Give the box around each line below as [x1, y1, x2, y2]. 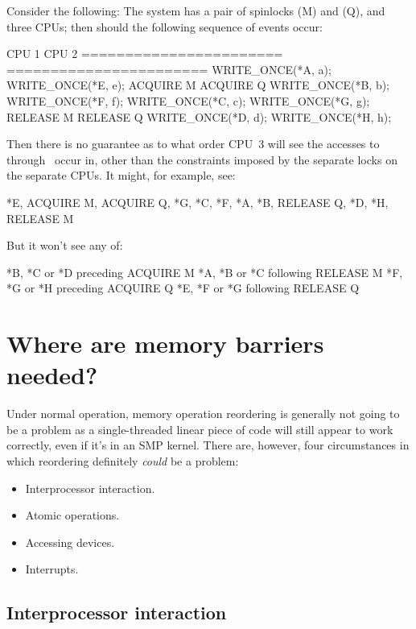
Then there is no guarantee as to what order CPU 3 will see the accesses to [6, 135, 380, 152]
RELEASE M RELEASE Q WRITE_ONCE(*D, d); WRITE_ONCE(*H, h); [6, 108, 392, 125]
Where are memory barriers [6, 327, 324, 360]
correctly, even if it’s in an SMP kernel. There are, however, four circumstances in [6, 437, 410, 453]
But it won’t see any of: [6, 237, 123, 254]
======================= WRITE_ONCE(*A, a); [6, 60, 332, 77]
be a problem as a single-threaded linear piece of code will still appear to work [6, 420, 393, 437]
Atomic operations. [25, 507, 120, 523]
